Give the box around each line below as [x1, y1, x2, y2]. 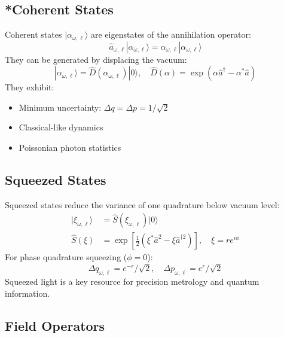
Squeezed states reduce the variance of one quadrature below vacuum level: [5, 198, 280, 211]
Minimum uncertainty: [19, 101, 102, 113]
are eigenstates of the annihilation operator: [91, 28, 251, 41]
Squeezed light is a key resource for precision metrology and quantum [5, 275, 259, 288]
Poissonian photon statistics [19, 141, 121, 154]
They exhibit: [5, 81, 54, 93]
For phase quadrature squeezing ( [5, 251, 127, 263]
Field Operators [5, 316, 105, 334]
